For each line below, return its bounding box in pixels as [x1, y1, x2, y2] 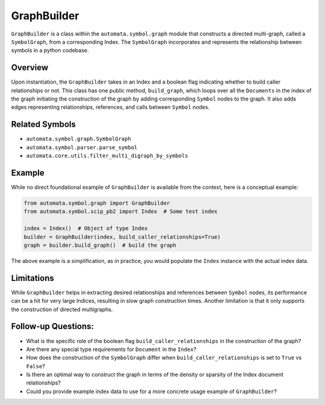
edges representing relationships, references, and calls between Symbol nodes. [11, 104, 210, 111]
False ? [26, 362, 45, 369]
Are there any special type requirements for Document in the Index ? [26, 345, 197, 353]
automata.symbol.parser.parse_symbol [26, 144, 138, 150]
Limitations [11, 273, 54, 283]
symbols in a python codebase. [11, 47, 89, 54]
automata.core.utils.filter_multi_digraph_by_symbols [26, 152, 188, 159]
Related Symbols [11, 119, 76, 129]
